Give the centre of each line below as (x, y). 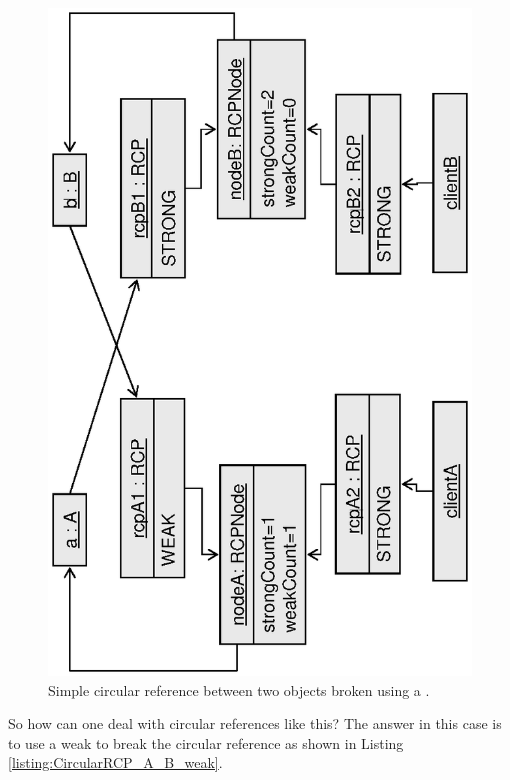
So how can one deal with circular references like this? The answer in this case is (255, 723)
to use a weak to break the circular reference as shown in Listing (206, 742)
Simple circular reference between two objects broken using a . (239, 689)
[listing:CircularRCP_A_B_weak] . (115, 762)
